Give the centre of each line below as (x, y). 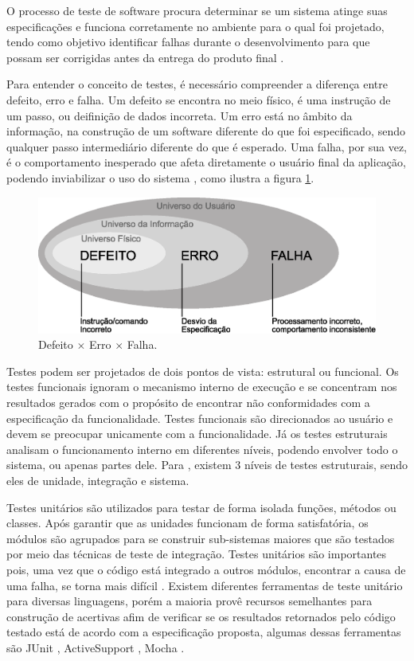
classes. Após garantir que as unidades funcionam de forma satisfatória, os (187, 523)
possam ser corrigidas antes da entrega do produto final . (145, 57)
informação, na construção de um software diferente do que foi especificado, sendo (206, 131)
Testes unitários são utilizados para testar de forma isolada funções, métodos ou (201, 507)
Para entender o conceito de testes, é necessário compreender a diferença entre (197, 84)
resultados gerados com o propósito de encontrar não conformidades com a (188, 403)
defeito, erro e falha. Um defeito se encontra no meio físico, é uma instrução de (199, 99)
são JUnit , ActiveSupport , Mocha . (96, 647)
